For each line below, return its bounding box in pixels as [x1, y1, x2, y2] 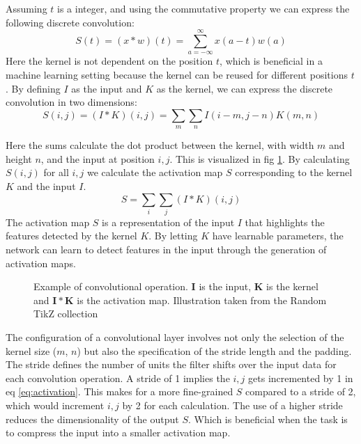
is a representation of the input [102, 214, 235, 229]
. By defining [6, 81, 61, 95]
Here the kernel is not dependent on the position [6, 54, 213, 68]
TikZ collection [33, 306, 98, 321]
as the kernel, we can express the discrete [156, 81, 333, 95]
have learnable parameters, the [212, 228, 344, 243]
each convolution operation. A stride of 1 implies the [6, 370, 230, 385]
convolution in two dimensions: [6, 95, 137, 109]
